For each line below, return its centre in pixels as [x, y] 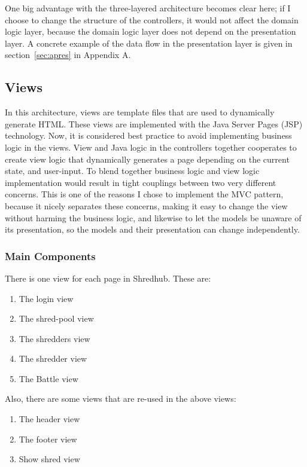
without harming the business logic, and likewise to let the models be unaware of [153, 217]
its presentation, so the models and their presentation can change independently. [152, 229]
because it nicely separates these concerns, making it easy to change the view [146, 205]
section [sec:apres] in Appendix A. [68, 55]
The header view [49, 419]
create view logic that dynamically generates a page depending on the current [147, 159]
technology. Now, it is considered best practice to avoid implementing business [148, 135]
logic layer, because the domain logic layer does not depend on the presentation [151, 31]
